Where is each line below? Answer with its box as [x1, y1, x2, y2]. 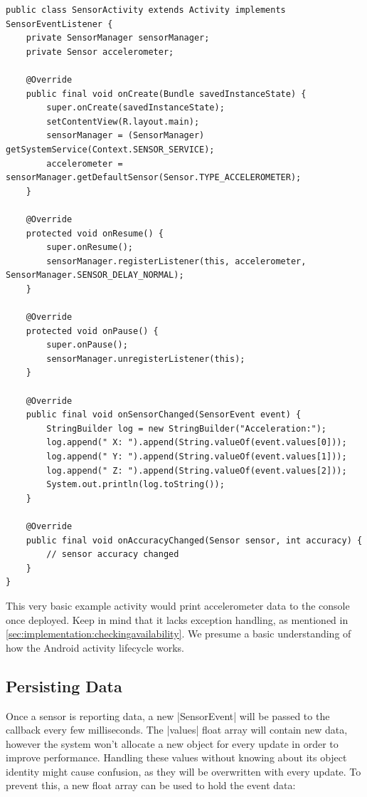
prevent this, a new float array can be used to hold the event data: [6, 778, 296, 793]
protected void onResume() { [26, 228, 164, 239]
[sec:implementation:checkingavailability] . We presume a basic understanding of [6, 626, 351, 641]
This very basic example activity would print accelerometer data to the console [6, 598, 350, 613]
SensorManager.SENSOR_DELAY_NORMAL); [6, 270, 184, 281]
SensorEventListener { [6, 19, 113, 29]
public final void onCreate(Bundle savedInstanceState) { [26, 88, 307, 99]
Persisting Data [6, 674, 122, 697]
